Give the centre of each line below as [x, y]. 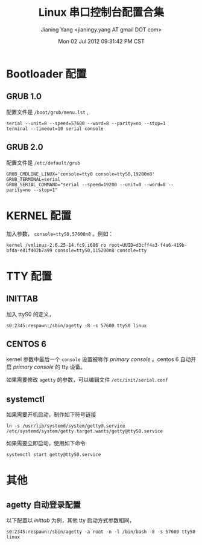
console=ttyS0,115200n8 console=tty [101, 250]
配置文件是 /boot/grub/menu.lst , [47, 112]
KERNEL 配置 [39, 216]
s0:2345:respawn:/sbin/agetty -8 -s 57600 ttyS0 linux [77, 325]
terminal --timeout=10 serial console [55, 129]
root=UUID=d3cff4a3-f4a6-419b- [148, 245]
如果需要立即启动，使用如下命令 [46, 443]
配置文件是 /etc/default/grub [43, 162]
